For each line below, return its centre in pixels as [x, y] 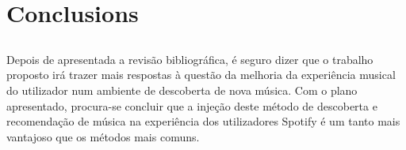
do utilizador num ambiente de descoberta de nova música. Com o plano [182, 90]
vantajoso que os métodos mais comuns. [103, 136]
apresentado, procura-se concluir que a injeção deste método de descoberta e [192, 105]
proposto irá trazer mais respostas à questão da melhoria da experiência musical [201, 75]
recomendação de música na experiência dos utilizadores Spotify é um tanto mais [203, 121]
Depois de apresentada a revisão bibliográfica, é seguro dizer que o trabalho [190, 59]
